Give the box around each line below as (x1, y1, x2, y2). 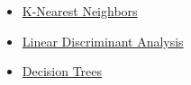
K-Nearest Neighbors (22, 2, 138, 20)
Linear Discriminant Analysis (22, 31, 184, 50)
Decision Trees (22, 62, 103, 81)
